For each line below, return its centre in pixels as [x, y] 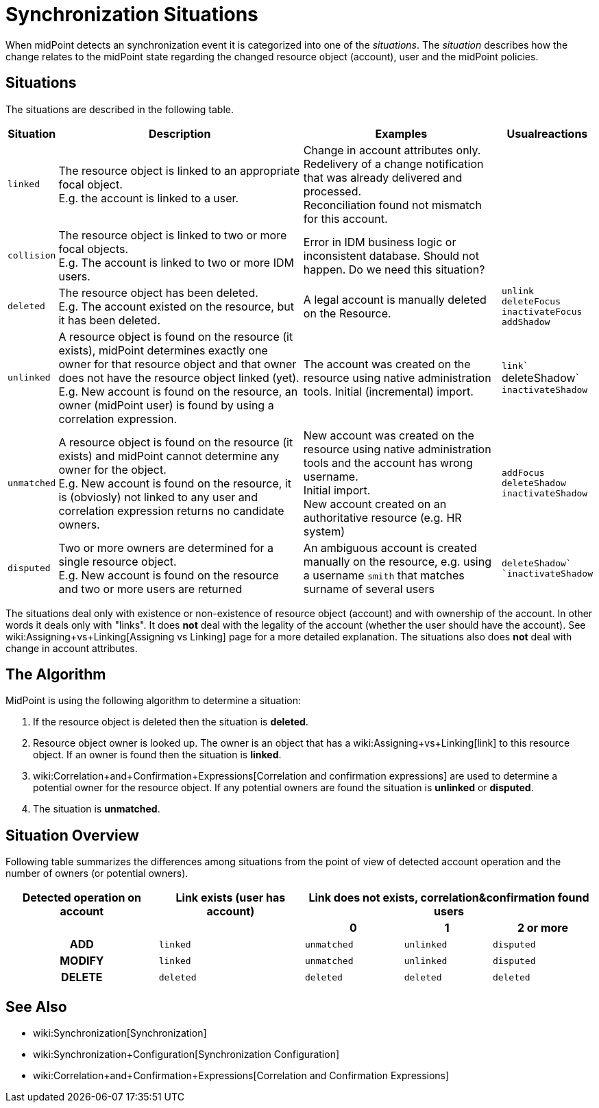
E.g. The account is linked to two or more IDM [176, 262]
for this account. [345, 218]
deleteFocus [531, 301]
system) [324, 531]
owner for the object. [112, 469]
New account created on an [375, 504]
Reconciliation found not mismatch [392, 205]
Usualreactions [547, 133]
